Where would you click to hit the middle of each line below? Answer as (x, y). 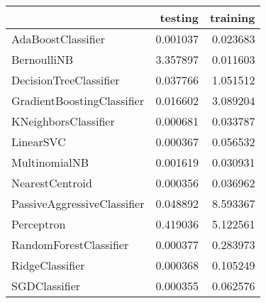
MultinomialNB (50, 162)
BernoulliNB (43, 59)
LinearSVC (39, 142)
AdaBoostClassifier (59, 39)
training (232, 17)
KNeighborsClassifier (63, 121)
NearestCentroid (52, 183)
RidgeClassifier (48, 265)
